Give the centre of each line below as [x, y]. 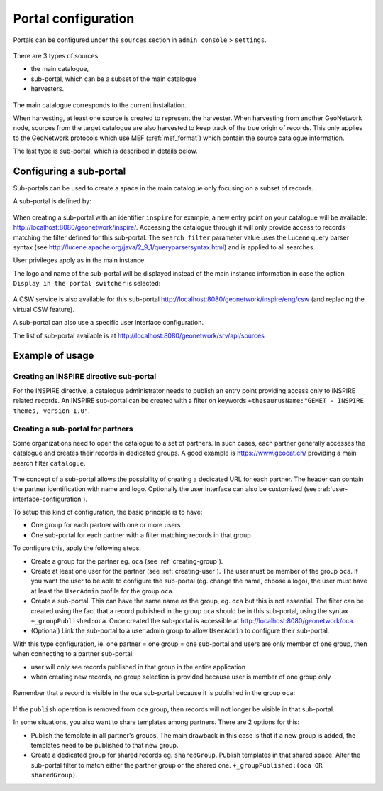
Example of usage [54, 356]
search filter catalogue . [49, 463]
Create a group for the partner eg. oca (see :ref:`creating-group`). [127, 561]
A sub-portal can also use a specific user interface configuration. [108, 323]
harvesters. [48, 89]
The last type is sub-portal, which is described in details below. [105, 151]
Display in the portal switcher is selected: [87, 284]
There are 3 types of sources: [57, 55]
